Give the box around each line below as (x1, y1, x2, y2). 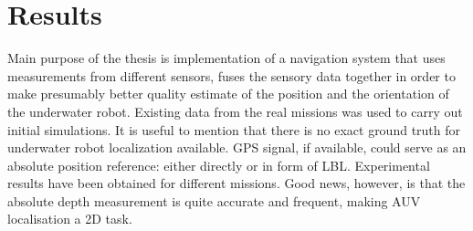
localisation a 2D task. (7, 209, 132, 228)
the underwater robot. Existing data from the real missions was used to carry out (7, 101, 463, 121)
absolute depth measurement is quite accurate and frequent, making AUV (7, 191, 421, 210)
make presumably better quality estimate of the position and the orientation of (7, 84, 449, 103)
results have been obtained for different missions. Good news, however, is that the (7, 173, 466, 193)
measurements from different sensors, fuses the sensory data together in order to (7, 66, 456, 85)
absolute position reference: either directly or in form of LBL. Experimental (7, 155, 430, 174)
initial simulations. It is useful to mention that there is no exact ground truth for (7, 120, 461, 139)
